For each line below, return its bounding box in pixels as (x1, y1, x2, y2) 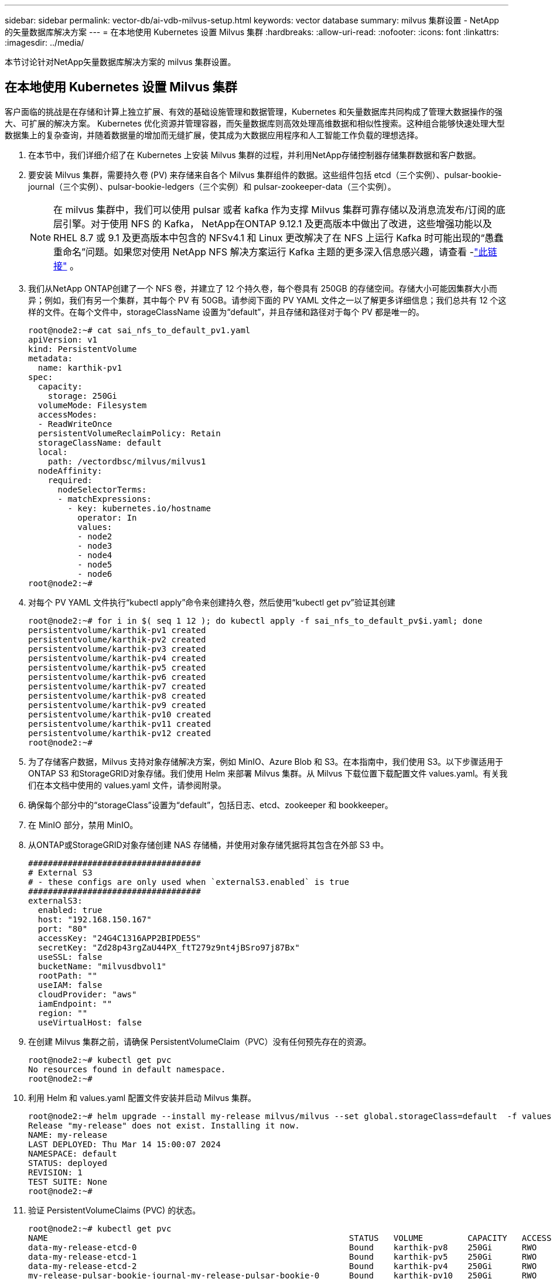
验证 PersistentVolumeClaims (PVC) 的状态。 (28, 1205, 201, 1215)
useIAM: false (37, 980, 103, 990)
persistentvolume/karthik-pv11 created (28, 719, 211, 729)
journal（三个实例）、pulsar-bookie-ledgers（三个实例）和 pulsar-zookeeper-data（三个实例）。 (28, 181, 396, 191)
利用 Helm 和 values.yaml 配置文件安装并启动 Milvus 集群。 (28, 1092, 257, 1103)
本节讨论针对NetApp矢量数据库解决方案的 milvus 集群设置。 (5, 57, 236, 67)
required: (47, 475, 93, 485)
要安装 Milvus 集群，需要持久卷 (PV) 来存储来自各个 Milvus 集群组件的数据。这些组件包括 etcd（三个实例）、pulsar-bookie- (28, 169, 502, 180)
